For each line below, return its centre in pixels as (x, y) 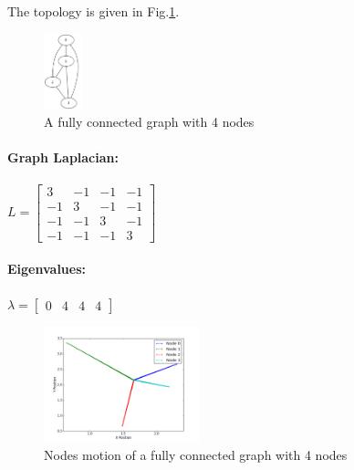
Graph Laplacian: (63, 157)
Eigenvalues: (47, 269)
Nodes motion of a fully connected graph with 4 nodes (196, 455)
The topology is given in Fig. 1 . (94, 11)
